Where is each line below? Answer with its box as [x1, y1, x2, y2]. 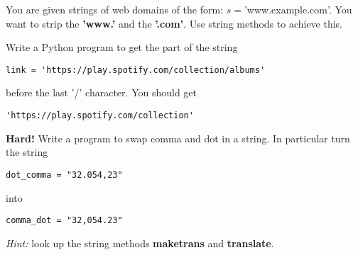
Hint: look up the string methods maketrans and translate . [6, 235, 274, 250]
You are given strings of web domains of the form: [6, 2, 224, 16]
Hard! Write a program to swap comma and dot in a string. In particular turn [6, 130, 350, 145]
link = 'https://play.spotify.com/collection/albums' [6, 64, 266, 75]
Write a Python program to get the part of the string [6, 40, 238, 55]
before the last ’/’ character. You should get [6, 85, 197, 100]
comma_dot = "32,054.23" [6, 215, 123, 226]
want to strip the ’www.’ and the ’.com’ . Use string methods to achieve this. [6, 16, 343, 30]
